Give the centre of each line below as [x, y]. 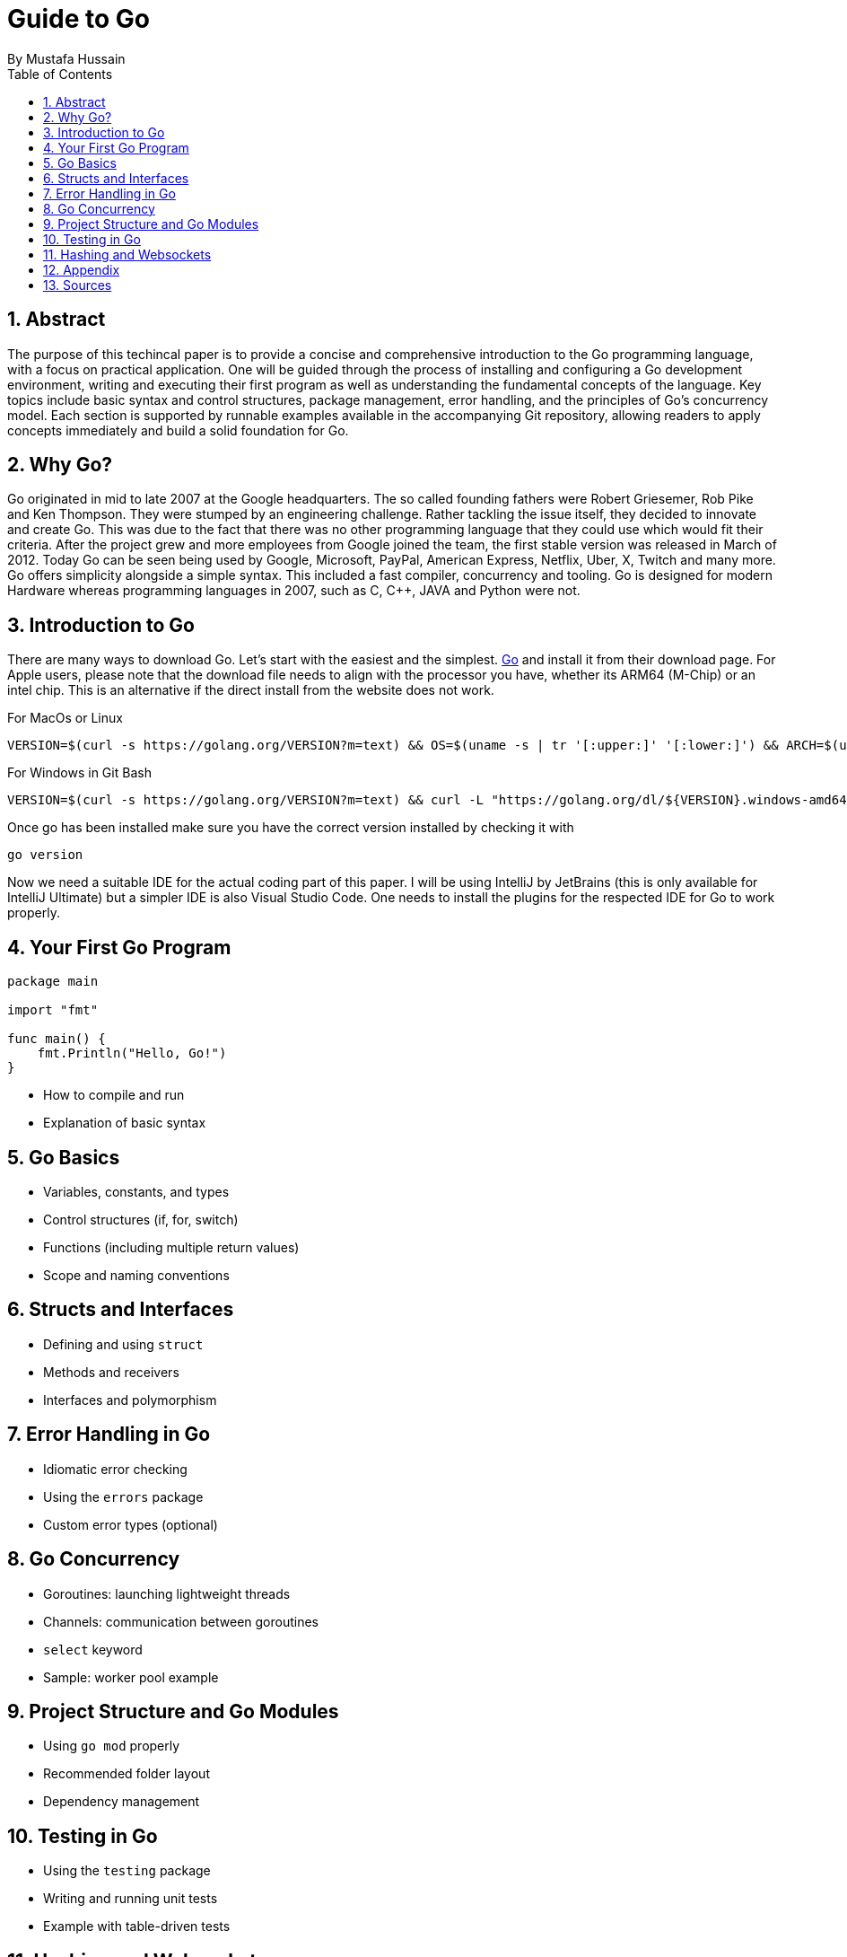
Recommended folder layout [127, 1774]
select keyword [93, 1649]
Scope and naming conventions [136, 1275]
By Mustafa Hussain [66, 58]
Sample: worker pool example [131, 1677]
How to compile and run [114, 1095]
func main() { [57, 1039]
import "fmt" [53, 1010]
